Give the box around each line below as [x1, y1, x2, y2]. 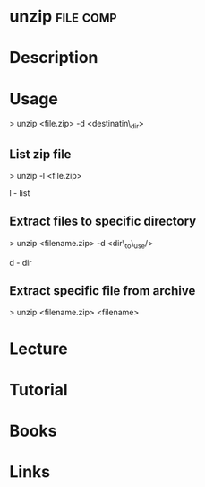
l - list [9, 187, 30, 199]
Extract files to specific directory [9, 214, 197, 229]
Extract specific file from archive [9, 283, 196, 298]
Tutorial [9, 379, 69, 400]
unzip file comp [9, 6, 118, 27]
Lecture [9, 339, 69, 359]
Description [9, 48, 98, 68]
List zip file [9, 146, 72, 162]
